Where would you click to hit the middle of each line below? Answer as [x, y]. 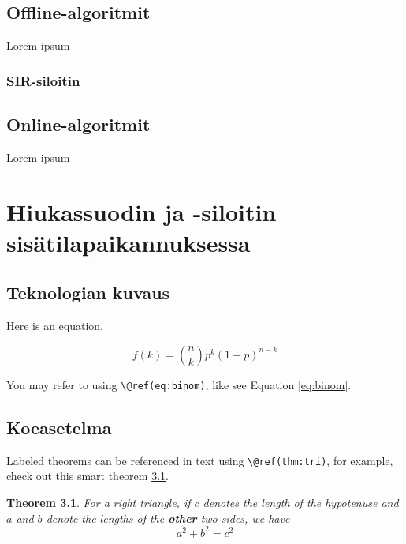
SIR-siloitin [43, 80]
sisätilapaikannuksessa [129, 242]
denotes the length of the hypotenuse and [301, 502]
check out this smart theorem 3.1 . [88, 476]
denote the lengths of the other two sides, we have [168, 518]
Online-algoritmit [78, 124]
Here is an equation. [55, 326]
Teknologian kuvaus [88, 293]
